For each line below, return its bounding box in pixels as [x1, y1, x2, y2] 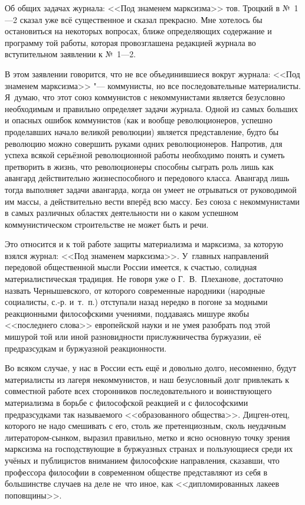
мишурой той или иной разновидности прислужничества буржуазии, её [5, 330, 261, 343]
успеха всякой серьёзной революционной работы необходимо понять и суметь [5, 149, 285, 161]
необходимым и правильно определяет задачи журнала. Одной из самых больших [5, 102, 298, 114]
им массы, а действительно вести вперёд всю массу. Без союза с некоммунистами [5, 195, 300, 207]
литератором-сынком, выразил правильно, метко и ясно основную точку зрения [5, 431, 290, 443]
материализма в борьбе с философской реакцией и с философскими [5, 396, 248, 408]
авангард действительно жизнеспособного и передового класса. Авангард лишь [5, 172, 290, 184]
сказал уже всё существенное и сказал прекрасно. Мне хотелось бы [19, 13, 263, 25]
